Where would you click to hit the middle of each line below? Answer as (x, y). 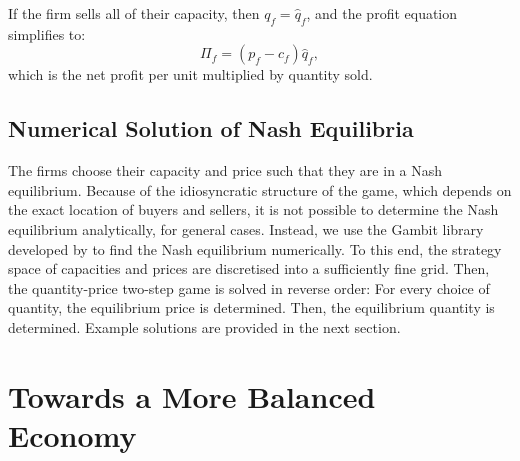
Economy (72, 434)
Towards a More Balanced (192, 395)
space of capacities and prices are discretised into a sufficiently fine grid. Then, (249, 268)
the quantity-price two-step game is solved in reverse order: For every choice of (249, 287)
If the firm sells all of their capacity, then (134, 13)
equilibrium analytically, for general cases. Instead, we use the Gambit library (246, 228)
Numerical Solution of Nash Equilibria (211, 128)
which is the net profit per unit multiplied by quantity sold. (190, 74)
